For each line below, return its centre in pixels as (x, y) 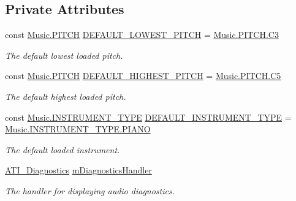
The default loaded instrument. (63, 149)
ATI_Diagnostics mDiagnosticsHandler (78, 170)
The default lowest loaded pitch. (64, 55)
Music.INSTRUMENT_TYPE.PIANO (78, 129)
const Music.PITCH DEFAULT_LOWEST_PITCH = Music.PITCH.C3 (142, 35)
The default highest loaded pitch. (66, 96)
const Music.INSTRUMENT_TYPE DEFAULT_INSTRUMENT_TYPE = (148, 117)
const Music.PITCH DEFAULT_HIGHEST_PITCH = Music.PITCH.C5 (143, 76)
